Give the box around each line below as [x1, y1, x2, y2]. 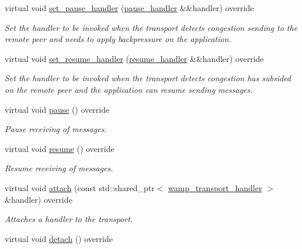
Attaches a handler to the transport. [5, 213, 133, 225]
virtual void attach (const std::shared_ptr [5, 181, 155, 193]
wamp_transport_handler [168, 181, 262, 193]
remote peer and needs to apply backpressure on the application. [5, 33, 231, 45]
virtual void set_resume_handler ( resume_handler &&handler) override [5, 52, 264, 64]
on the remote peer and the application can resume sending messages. [5, 83, 253, 95]
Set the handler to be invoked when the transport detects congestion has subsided [5, 72, 291, 84]
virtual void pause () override [5, 103, 110, 115]
